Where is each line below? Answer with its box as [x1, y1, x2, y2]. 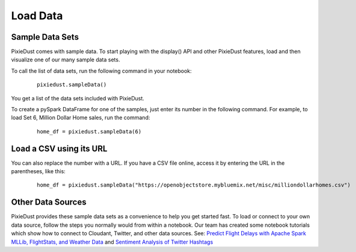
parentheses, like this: [11, 168, 66, 175]
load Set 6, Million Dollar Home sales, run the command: [11, 114, 150, 121]
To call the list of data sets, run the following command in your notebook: [11, 67, 192, 75]
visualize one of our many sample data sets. [11, 56, 120, 63]
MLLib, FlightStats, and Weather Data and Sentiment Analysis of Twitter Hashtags [11, 238, 213, 245]
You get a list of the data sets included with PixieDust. [11, 94, 144, 102]
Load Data [11, 9, 63, 22]
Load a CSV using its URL [11, 143, 108, 153]
